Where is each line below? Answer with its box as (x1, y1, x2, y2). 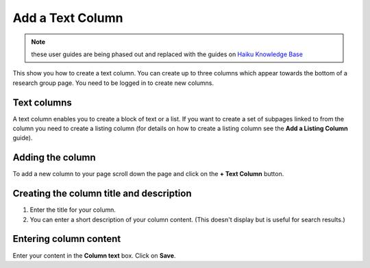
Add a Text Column (12, 10, 123, 25)
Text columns (12, 97, 72, 108)
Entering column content (12, 233, 121, 245)
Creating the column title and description (12, 188, 192, 199)
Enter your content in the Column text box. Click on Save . (12, 251, 176, 260)
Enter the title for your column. (29, 206, 116, 214)
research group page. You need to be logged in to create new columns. (12, 79, 214, 87)
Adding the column (12, 151, 96, 164)
